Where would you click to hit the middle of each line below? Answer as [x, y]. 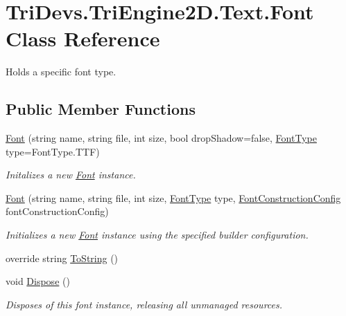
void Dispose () [38, 281]
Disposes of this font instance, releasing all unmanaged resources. [144, 304]
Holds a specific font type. [61, 72]
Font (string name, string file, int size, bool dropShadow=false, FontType [161, 138]
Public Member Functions [101, 109]
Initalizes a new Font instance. [71, 175]
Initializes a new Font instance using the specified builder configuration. [157, 235]
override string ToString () [62, 258]
